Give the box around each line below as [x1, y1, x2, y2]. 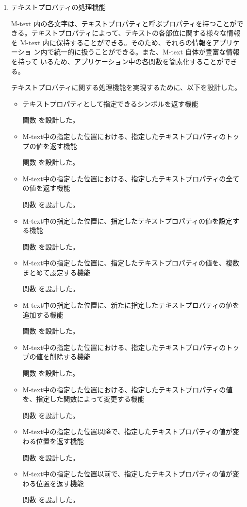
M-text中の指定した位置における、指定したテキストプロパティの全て [22, 173, 240, 183]
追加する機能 [22, 309, 64, 319]
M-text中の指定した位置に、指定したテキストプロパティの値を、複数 [22, 258, 239, 268]
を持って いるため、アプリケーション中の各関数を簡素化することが [11, 56, 224, 66]
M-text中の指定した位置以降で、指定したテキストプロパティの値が [22, 426, 232, 437]
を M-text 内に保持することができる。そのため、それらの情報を [11, 37, 213, 47]
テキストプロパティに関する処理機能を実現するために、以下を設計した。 [11, 82, 242, 92]
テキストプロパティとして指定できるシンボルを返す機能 [22, 98, 198, 108]
